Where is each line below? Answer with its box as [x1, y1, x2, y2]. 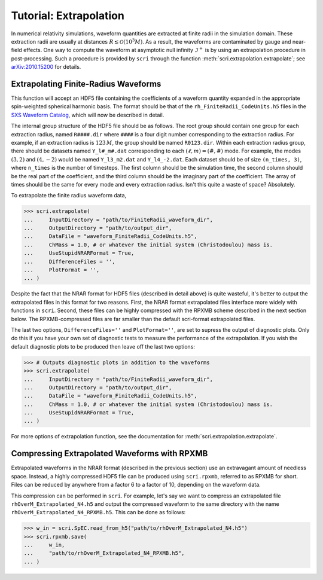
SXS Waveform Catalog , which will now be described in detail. [11, 111, 164, 118]
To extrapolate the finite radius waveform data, [11, 192, 127, 199]
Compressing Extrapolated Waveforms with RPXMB [11, 448, 208, 459]
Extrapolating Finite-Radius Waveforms [11, 78, 161, 89]
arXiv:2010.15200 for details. [11, 63, 81, 71]
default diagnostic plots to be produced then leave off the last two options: [11, 343, 196, 350]
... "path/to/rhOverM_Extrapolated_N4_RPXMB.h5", [23, 550, 185, 557]
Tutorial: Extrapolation [11, 9, 125, 22]
